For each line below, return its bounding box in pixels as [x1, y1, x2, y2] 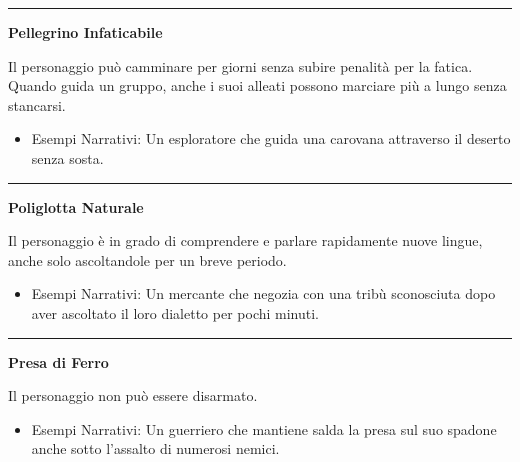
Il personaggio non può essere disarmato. [8, 385, 258, 406]
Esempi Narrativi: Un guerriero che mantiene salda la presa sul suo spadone [31, 418, 497, 439]
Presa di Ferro [8, 351, 109, 372]
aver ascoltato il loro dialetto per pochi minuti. [31, 302, 320, 323]
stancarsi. [8, 94, 66, 115]
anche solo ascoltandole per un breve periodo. [8, 249, 287, 270]
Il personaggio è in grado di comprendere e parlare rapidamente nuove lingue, [8, 230, 483, 251]
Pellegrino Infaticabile [8, 22, 163, 42]
